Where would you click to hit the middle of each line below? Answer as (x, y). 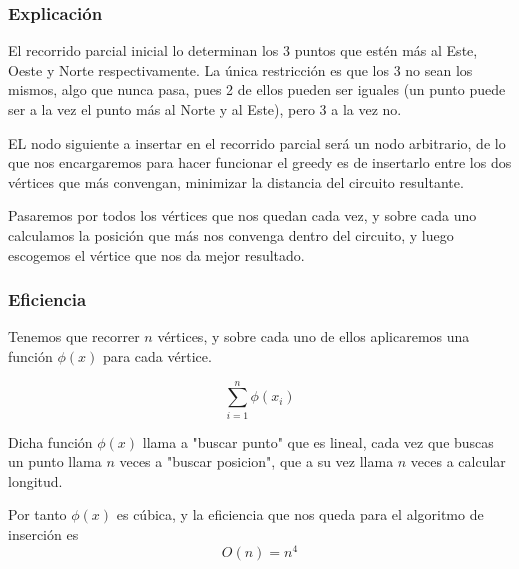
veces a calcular (458, 461)
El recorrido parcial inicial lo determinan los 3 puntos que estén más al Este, (243, 50)
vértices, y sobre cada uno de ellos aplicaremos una (313, 336)
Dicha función (50, 441)
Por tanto (37, 514)
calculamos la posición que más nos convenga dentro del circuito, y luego (231, 234)
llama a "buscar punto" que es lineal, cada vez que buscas (318, 441)
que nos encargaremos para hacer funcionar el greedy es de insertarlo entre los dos (260, 162)
